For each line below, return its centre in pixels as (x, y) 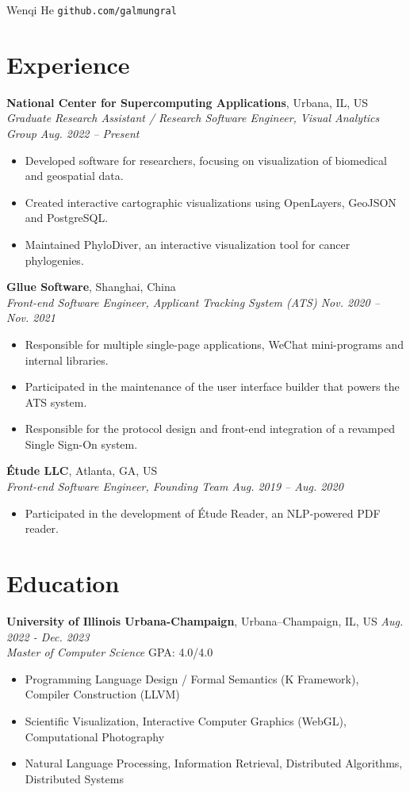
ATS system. (56, 402)
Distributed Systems (74, 778)
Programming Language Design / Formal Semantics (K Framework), (192, 678)
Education (63, 583)
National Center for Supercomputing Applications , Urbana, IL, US (188, 102)
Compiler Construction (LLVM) (102, 694)
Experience (68, 64)
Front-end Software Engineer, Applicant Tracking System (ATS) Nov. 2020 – (193, 302)
